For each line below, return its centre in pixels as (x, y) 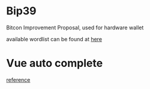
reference (18, 79)
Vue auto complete (55, 63)
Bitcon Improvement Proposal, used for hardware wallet (75, 27)
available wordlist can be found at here (54, 39)
